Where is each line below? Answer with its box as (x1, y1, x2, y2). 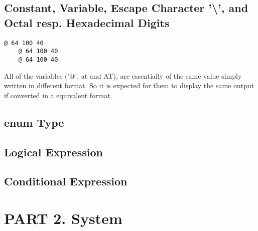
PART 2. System (4, 207, 122, 228)
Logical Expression (4, 144, 103, 159)
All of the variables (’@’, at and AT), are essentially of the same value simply (4, 70, 242, 81)
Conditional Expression (4, 173, 127, 189)
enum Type (4, 114, 64, 130)
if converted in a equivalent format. (4, 90, 112, 100)
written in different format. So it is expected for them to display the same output (4, 80, 254, 91)
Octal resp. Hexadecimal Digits (4, 15, 170, 30)
